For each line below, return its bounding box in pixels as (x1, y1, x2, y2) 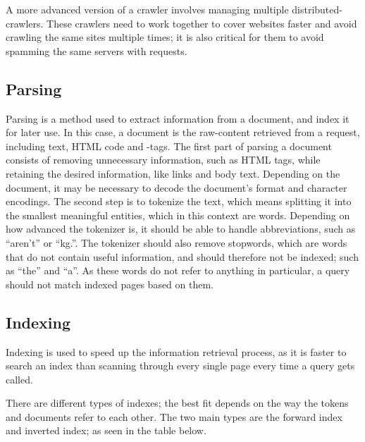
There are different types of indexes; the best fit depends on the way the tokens (6, 395, 349, 410)
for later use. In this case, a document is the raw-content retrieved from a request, (6, 125, 360, 140)
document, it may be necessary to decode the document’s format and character (6, 180, 347, 195)
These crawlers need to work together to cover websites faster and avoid (47, 16, 357, 30)
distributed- (292, 2, 342, 16)
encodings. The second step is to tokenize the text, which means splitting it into (6, 194, 352, 209)
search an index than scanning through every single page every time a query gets (6, 358, 355, 373)
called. (6, 372, 33, 386)
